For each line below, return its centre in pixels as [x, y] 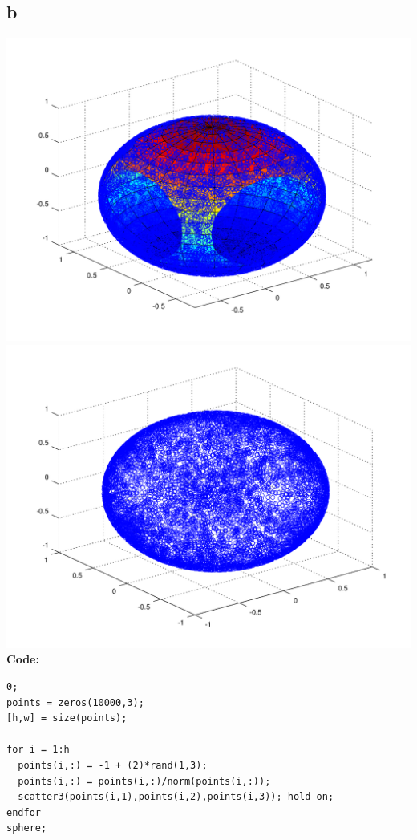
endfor [24, 812]
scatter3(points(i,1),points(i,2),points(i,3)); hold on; [176, 797]
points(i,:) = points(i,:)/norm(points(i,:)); [144, 781]
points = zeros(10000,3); [75, 702]
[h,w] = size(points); [67, 718]
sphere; [27, 828]
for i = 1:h [38, 750]
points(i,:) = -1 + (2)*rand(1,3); [113, 765]
